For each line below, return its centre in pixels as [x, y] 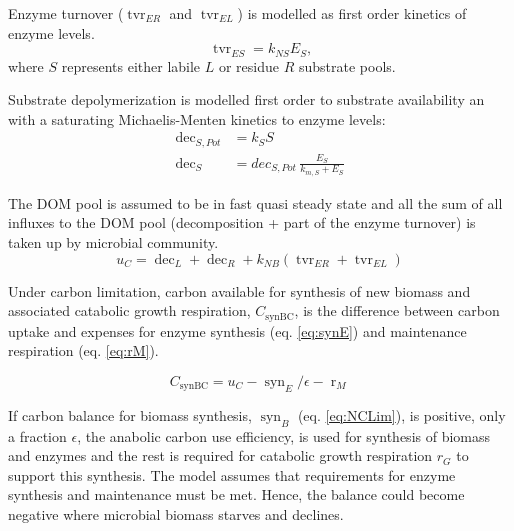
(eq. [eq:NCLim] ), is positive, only [401, 414]
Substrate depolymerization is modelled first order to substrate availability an [246, 99]
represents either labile [131, 65]
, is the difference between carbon [397, 310]
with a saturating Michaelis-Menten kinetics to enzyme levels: [197, 118]
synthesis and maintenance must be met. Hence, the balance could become [236, 494]
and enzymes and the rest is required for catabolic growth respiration [220, 455]
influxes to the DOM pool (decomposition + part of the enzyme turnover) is [242, 222]
